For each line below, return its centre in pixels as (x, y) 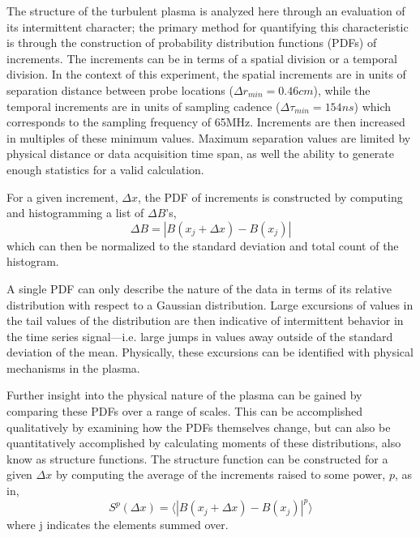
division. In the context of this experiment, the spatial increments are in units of (206, 74)
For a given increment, (62, 196)
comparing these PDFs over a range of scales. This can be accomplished (184, 411)
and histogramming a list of (75, 213)
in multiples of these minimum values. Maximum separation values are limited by (209, 137)
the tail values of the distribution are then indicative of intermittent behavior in (205, 320)
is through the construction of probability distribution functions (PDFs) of (192, 43)
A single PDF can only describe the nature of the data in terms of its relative (199, 288)
